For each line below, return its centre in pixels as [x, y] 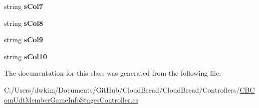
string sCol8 [24, 23]
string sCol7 [24, 6]
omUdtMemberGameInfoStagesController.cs [71, 99]
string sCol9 [24, 40]
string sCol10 [26, 56]
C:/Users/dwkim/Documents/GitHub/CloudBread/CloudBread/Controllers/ [122, 89]
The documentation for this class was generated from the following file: [113, 73]
